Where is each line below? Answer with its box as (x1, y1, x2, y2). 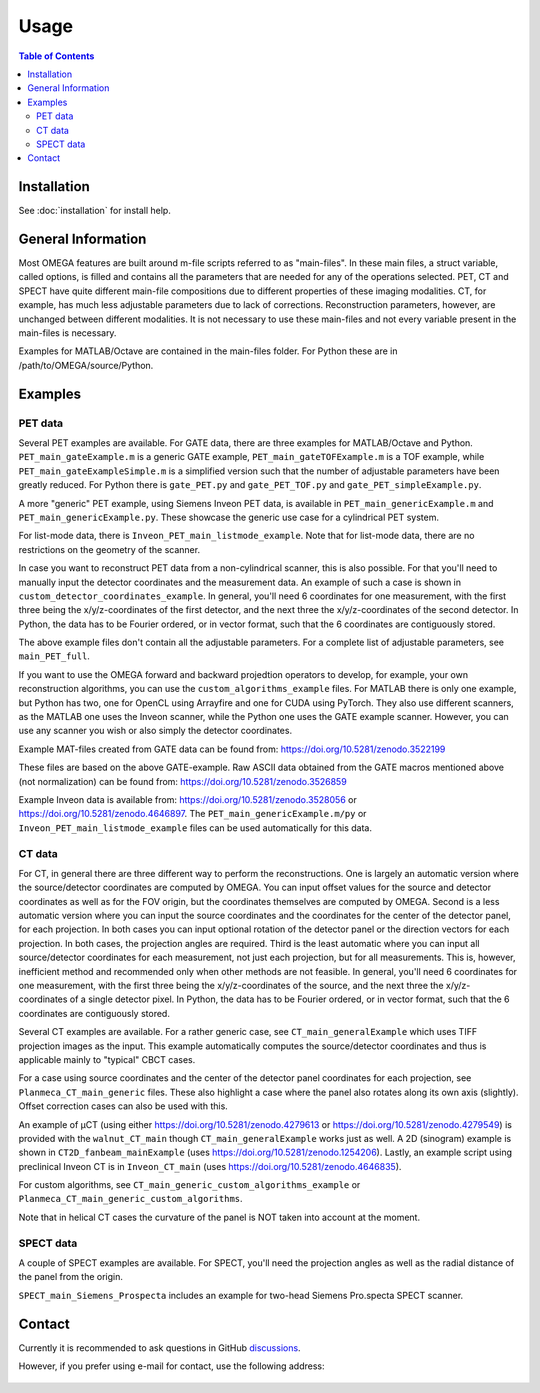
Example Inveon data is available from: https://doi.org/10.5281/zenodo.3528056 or (18, 793, 357, 805)
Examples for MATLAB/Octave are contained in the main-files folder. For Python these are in (18, 345, 399, 357)
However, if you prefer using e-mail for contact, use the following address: (18, 1360, 325, 1372)
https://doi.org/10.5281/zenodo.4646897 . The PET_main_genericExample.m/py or (18, 808, 367, 820)
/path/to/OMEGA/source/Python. (18, 359, 154, 371)
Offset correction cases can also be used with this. (18, 1100, 229, 1112)
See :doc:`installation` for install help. (18, 205, 172, 217)
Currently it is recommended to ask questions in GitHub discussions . (18, 1341, 301, 1354)
